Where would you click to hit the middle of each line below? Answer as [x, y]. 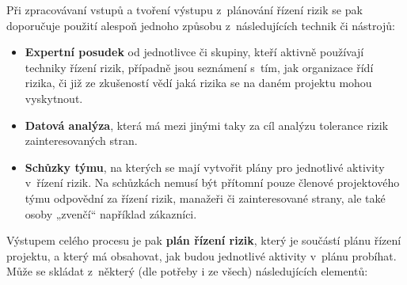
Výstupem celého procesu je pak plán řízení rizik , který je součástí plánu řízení [204, 240]
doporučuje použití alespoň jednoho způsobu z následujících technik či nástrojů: [201, 25]
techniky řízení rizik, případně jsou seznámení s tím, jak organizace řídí [199, 67]
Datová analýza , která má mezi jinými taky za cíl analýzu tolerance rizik [207, 125]
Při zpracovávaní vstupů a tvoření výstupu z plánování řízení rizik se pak [184, 9]
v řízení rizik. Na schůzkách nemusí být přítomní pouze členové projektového [212, 182]
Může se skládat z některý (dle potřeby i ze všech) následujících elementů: [187, 271]
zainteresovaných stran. [81, 141]
